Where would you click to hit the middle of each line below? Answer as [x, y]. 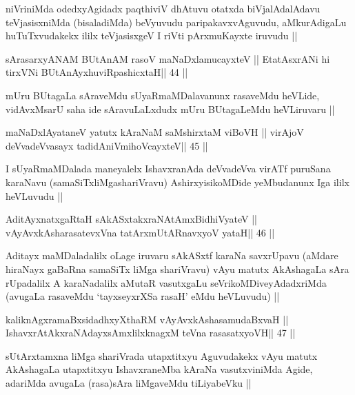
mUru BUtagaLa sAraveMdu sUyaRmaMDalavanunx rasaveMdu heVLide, [163, 95]
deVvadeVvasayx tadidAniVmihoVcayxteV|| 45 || [107, 145]
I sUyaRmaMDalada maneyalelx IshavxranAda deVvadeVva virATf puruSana [168, 169]
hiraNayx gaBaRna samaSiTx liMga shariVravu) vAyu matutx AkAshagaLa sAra [177, 269]
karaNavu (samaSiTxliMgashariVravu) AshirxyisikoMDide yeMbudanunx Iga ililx [177, 182]
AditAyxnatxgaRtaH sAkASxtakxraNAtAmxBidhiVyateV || [131, 219]
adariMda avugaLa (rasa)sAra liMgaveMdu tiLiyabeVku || [129, 383]
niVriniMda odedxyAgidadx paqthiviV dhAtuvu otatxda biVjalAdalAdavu [163, 8]
